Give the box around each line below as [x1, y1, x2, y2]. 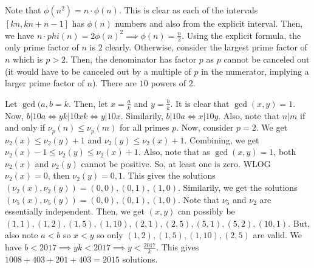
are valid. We [253, 228, 302, 241]
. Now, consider [176, 121, 234, 134]
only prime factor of [5, 41, 79, 53]
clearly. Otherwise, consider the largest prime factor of [105, 41, 307, 53]
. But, [288, 216, 310, 229]
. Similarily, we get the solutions [177, 181, 298, 194]
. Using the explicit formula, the [182, 29, 301, 41]
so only [97, 228, 123, 241]
